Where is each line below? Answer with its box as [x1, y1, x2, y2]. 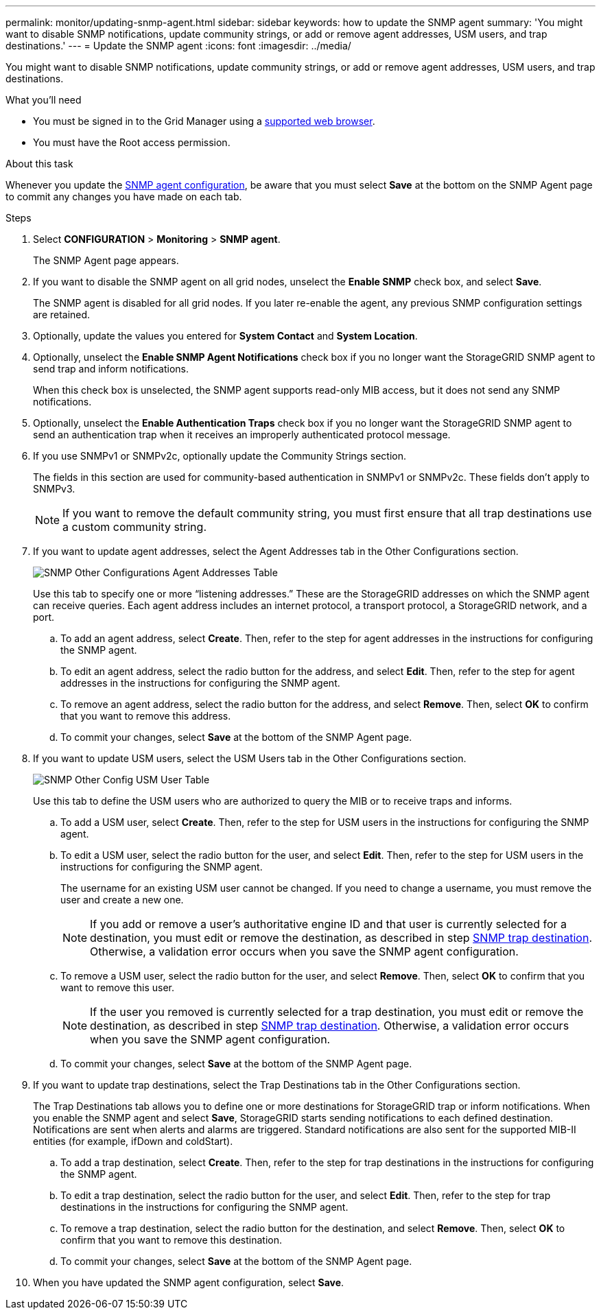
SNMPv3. [33, 483, 75, 495]
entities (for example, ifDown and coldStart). [33, 1135, 233, 1147]
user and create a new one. [60, 894, 184, 905]
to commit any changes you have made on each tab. [5, 191, 242, 202]
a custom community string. [62, 520, 207, 534]
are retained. [33, 309, 91, 320]
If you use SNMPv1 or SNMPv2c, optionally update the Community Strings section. [33, 450, 406, 462]
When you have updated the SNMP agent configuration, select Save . [33, 1277, 344, 1288]
